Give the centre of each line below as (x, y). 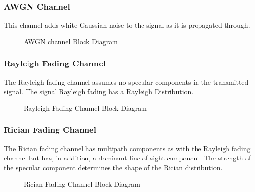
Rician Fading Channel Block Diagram (82, 184)
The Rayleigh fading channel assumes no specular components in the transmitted (126, 81)
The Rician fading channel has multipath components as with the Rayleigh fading (127, 148)
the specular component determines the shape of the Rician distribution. (113, 167)
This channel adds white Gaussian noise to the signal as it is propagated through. (127, 25)
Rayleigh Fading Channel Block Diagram (85, 108)
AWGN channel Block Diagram (71, 41)
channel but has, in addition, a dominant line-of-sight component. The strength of (127, 158)
